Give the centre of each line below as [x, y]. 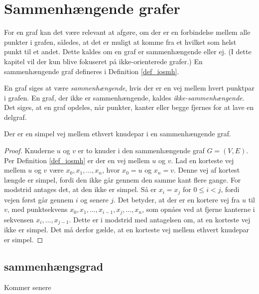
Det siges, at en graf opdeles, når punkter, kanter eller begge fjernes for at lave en [129, 107]
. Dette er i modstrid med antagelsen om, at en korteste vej [160, 219]
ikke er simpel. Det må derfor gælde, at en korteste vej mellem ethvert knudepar [127, 230]
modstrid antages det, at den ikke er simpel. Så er [80, 189]
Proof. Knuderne [29, 150]
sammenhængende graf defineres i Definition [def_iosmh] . [92, 71]
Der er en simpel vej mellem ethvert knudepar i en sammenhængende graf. [118, 134]
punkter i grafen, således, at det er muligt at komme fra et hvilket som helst [120, 42]
